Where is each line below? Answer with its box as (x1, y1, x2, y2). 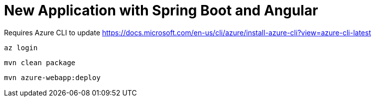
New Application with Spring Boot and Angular (4, 2, 318, 19)
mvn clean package (4, 58, 76, 67)
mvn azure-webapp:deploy (4, 73, 101, 82)
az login (4, 43, 38, 52)
